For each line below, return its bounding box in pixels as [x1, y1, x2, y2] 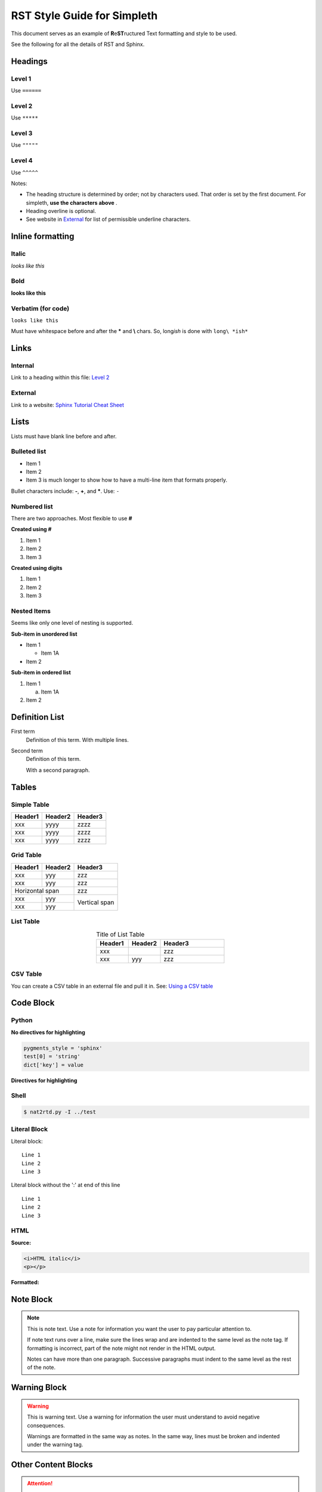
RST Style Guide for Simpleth [11, 9, 158, 22]
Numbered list [11, 502, 53, 510]
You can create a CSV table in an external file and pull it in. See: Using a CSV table [11, 982, 213, 989]
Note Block [11, 1294, 53, 1304]
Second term [11, 747, 43, 754]
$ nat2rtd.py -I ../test [23, 1109, 97, 1115]
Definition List [11, 712, 64, 722]
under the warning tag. [27, 1441, 83, 1448]
